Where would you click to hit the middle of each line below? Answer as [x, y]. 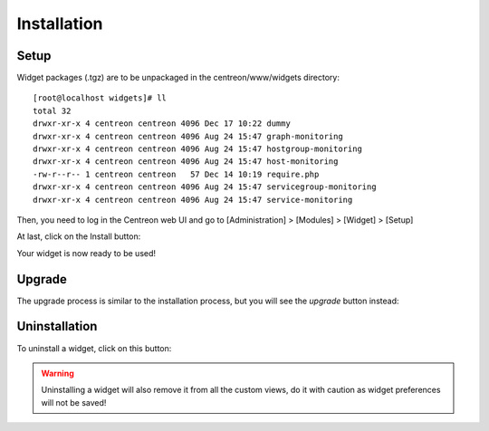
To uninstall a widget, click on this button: [94, 348]
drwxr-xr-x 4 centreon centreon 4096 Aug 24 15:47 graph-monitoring [188, 136]
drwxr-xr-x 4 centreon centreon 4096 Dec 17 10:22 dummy [162, 124]
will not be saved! [74, 402]
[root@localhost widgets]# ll [100, 98]
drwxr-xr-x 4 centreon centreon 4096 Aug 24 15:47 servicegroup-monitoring [205, 187]
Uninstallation [57, 326]
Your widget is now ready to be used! [86, 253]
